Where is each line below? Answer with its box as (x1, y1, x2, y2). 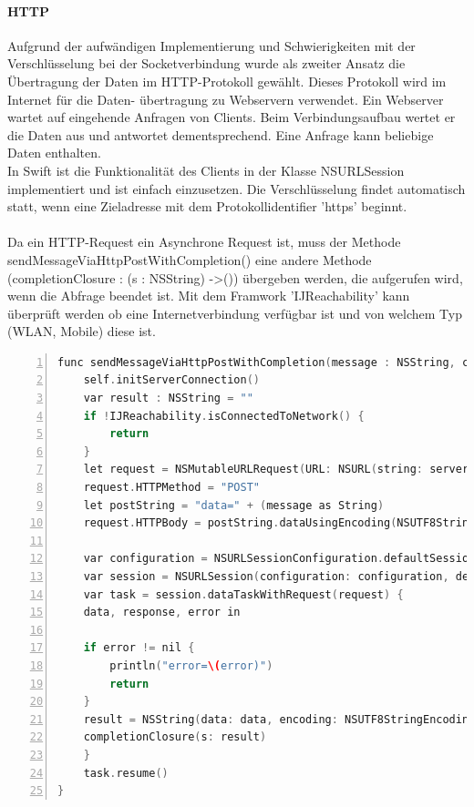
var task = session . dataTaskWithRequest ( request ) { (83, 587, 404, 601)
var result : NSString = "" (83, 392, 253, 405)
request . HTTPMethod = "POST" (83, 481, 260, 495)
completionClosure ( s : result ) (83, 730, 267, 744)
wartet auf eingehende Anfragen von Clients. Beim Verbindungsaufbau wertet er (7, 107, 456, 127)
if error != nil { (83, 641, 195, 655)
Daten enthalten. (7, 143, 101, 162)
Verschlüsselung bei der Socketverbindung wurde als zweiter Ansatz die (7, 54, 406, 73)
